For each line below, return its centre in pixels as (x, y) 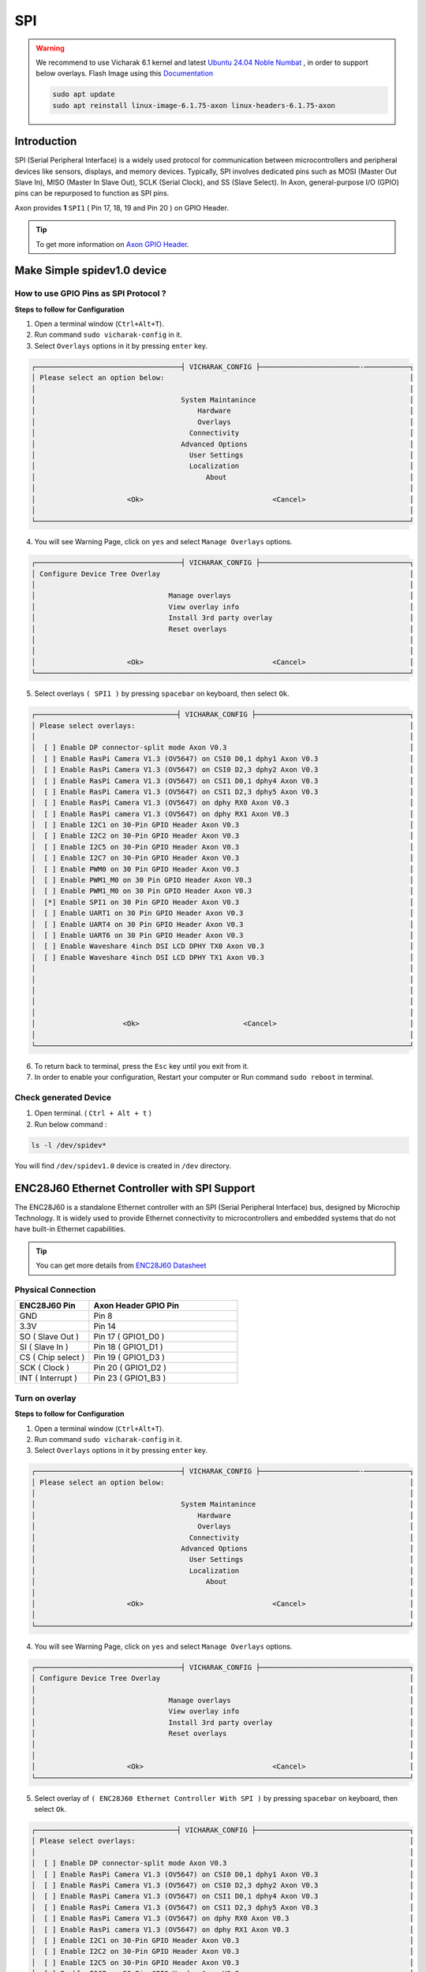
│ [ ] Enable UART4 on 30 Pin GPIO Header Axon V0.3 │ (222, 924)
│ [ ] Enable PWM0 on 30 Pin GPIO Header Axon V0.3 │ (222, 869)
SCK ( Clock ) (45, 1368)
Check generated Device (63, 1098)
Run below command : (71, 1124)
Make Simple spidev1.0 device (91, 271)
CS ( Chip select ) (52, 1358)
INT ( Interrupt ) (49, 1378)
